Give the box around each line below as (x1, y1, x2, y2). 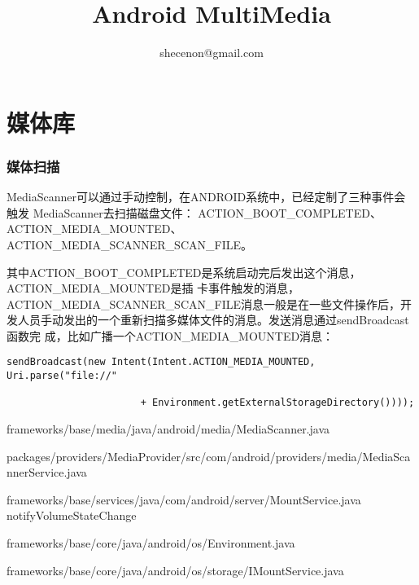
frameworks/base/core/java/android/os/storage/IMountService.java (7, 561, 344, 578)
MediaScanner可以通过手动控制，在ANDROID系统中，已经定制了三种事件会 (7, 188, 406, 205)
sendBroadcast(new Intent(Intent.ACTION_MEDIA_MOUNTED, (7, 356, 316, 368)
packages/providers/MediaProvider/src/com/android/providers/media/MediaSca (7, 447, 411, 464)
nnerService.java (7, 464, 87, 481)
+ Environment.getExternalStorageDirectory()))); (140, 397, 415, 409)
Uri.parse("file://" (7, 370, 118, 382)
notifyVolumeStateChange (7, 507, 137, 524)
